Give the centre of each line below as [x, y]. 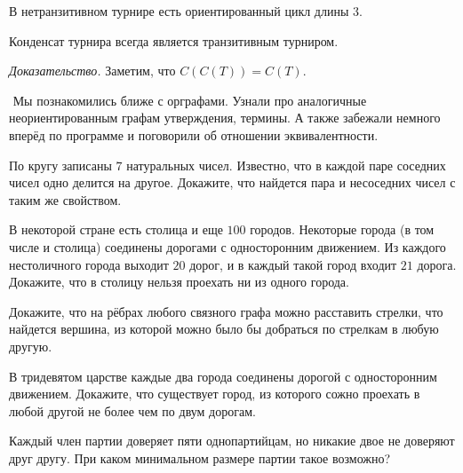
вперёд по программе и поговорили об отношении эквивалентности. [194, 134]
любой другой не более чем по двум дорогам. [132, 410]
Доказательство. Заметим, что [92, 71]
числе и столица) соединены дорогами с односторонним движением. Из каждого [228, 246]
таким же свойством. [65, 199]
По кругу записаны [60, 165]
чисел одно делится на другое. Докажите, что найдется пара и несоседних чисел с [232, 182]
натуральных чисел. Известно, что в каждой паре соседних [286, 165]
